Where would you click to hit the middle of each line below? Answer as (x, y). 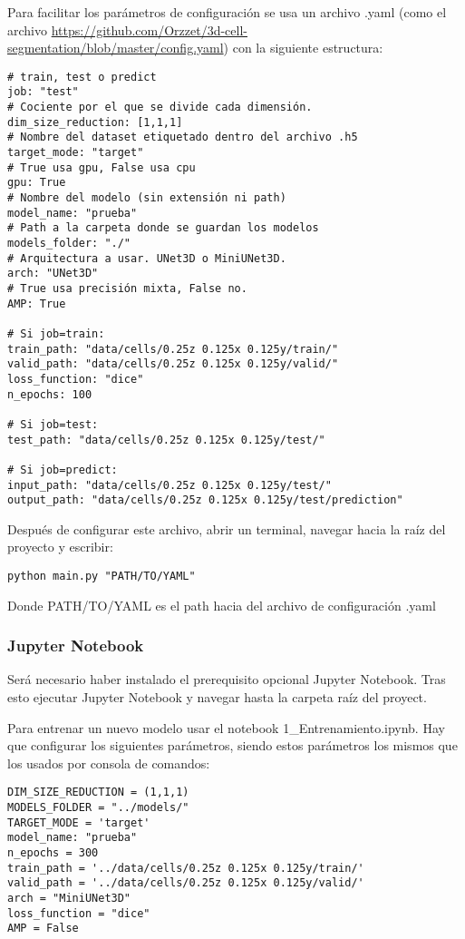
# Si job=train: (56, 333)
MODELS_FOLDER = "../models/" (98, 808)
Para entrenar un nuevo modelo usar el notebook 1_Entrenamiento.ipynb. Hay (226, 727)
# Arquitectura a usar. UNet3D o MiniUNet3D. (147, 258)
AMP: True (37, 303)
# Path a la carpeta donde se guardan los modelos (163, 228)
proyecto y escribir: (60, 547)
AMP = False (43, 929)
